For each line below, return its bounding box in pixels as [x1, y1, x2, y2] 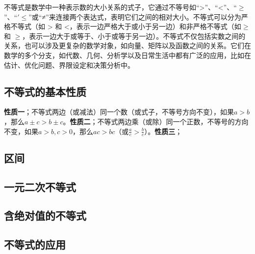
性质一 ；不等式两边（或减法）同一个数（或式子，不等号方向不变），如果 [4, 107, 234, 117]
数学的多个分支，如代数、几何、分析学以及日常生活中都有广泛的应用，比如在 [4, 50, 251, 60]
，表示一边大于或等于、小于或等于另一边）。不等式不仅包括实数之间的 [22, 30, 246, 41]
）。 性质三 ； [144, 126, 182, 136]
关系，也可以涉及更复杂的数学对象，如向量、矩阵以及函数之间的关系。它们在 [4, 40, 251, 51]
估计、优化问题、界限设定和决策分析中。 [4, 59, 134, 70]
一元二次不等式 [4, 179, 76, 194]
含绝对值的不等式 [4, 208, 86, 223]
